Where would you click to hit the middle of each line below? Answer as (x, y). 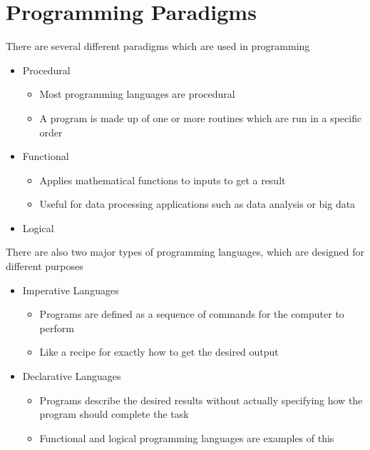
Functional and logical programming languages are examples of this (187, 437)
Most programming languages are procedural (137, 94)
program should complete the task (114, 414)
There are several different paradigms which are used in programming (158, 46)
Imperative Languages (71, 290)
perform (57, 327)
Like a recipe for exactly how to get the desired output (159, 352)
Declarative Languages (72, 376)
